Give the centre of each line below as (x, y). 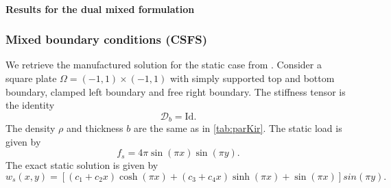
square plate (31, 78)
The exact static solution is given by (82, 165)
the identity (30, 105)
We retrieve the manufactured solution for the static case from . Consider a (164, 65)
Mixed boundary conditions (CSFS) (107, 39)
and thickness (95, 128)
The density (31, 128)
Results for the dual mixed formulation (100, 9)
